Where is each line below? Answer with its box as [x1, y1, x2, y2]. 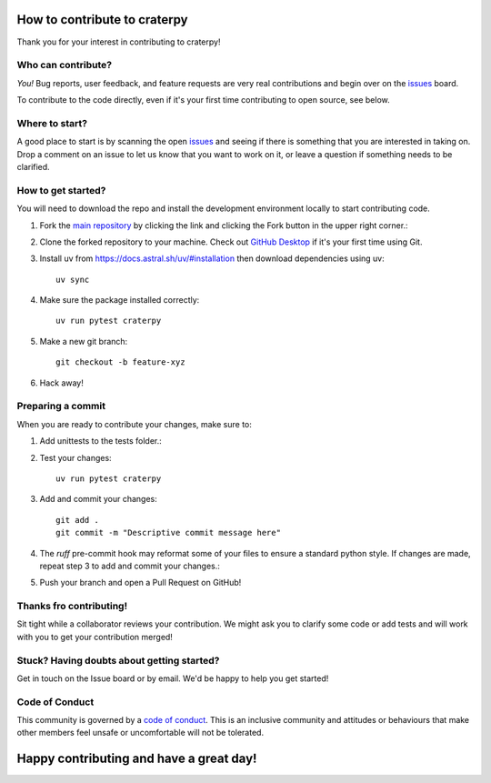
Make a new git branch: [39, 336, 128, 346]
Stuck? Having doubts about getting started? [16, 654, 220, 667]
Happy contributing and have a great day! [16, 751, 257, 767]
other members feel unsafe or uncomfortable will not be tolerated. [16, 728, 264, 738]
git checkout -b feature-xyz [55, 357, 185, 367]
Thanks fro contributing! [16, 600, 127, 613]
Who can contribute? [16, 59, 113, 72]
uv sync [55, 274, 90, 285]
